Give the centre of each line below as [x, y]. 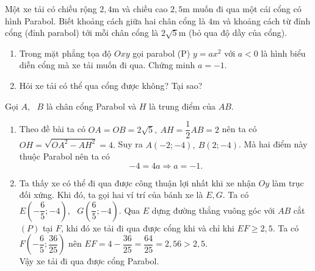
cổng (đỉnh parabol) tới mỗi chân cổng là [82, 33]
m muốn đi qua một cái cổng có [242, 9]
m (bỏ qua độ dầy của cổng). [233, 33]
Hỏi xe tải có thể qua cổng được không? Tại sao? [111, 85]
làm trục [288, 182]
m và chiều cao [140, 9]
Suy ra [130, 144]
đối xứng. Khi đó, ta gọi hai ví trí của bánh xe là [111, 195]
